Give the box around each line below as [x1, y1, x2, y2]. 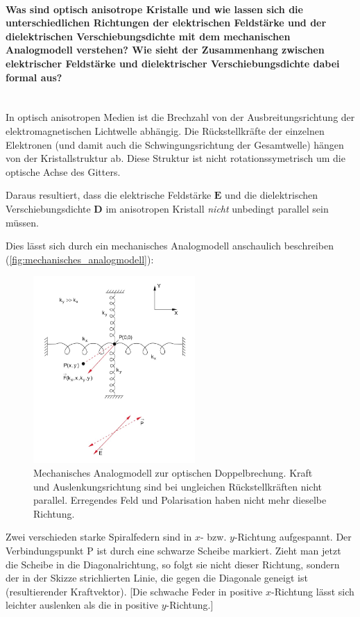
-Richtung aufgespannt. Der [234, 529, 352, 544]
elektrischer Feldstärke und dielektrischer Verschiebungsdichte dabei [6, 56, 340, 70]
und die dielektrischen [225, 188, 318, 202]
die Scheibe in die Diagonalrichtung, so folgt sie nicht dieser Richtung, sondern [6, 557, 340, 571]
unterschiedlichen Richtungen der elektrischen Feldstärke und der [6, 15, 327, 30]
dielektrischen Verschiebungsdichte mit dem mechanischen [6, 28, 291, 43]
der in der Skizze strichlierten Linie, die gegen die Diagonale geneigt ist [6, 570, 308, 585]
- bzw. [200, 529, 227, 544]
